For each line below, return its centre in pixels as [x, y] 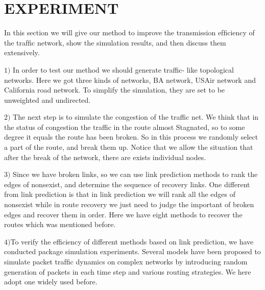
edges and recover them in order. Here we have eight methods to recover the [123, 214]
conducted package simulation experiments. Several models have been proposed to [132, 251]
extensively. [22, 52]
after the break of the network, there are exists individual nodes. [105, 157]
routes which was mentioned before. [60, 224]
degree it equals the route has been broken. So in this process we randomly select [131, 137]
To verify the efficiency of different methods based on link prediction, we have [132, 241]
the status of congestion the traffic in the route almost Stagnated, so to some [125, 127]
